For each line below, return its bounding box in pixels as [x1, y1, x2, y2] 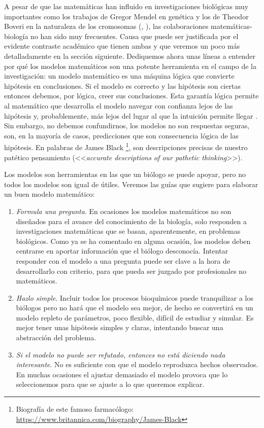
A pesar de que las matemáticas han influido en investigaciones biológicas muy [4, 1, 249, 11]
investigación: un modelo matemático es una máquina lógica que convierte [4, 70, 235, 81]
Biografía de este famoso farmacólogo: [16, 404, 134, 414]
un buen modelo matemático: [4, 189, 95, 199]
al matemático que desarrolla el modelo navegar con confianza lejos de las [4, 100, 233, 111]
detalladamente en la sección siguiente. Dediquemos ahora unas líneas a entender [4, 50, 255, 61]
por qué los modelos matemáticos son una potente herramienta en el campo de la [4, 60, 256, 71]
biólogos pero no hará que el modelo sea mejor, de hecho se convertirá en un [16, 302, 253, 313]
